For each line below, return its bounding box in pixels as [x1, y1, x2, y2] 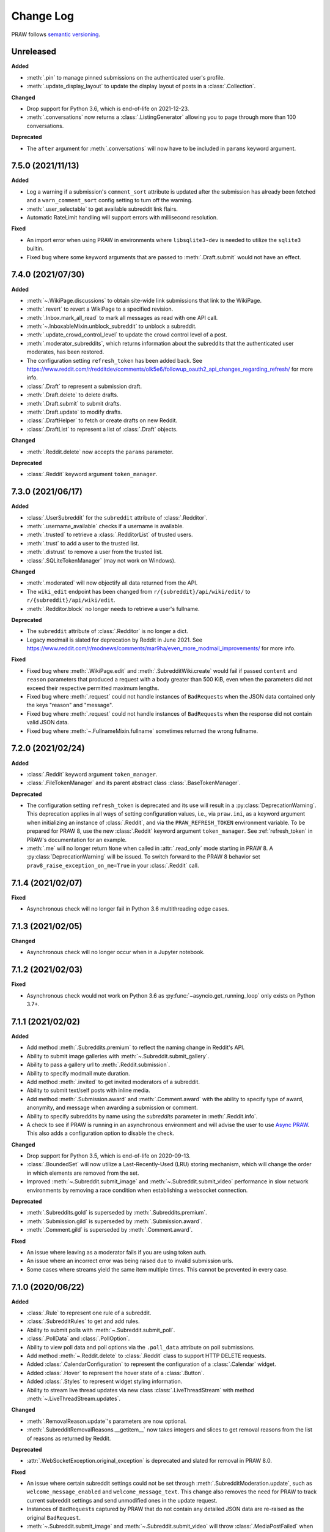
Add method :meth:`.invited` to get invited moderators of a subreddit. [26, 1078, 200, 1085]
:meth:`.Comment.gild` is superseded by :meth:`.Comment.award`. [26, 1226, 193, 1234]
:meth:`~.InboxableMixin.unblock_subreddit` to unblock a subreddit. [26, 322, 197, 330]
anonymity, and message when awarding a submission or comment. [26, 1104, 198, 1112]
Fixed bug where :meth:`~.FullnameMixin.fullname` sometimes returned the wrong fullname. [26, 727, 258, 735]
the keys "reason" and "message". [26, 702, 113, 709]
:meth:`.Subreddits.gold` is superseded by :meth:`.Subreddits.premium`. [26, 1209, 207, 1216]
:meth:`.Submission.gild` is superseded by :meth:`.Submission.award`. [26, 1217, 203, 1225]
